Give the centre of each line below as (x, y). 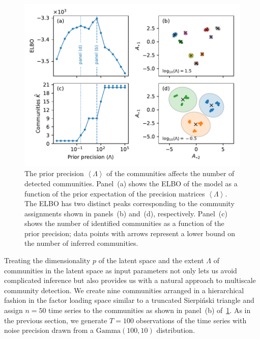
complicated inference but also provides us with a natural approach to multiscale (130, 280)
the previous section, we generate (56, 320)
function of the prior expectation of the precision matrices (115, 193)
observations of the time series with (191, 320)
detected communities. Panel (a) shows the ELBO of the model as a (131, 183)
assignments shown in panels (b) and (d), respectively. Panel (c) (126, 213)
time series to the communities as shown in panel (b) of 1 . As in (150, 310)
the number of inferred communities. (81, 243)
